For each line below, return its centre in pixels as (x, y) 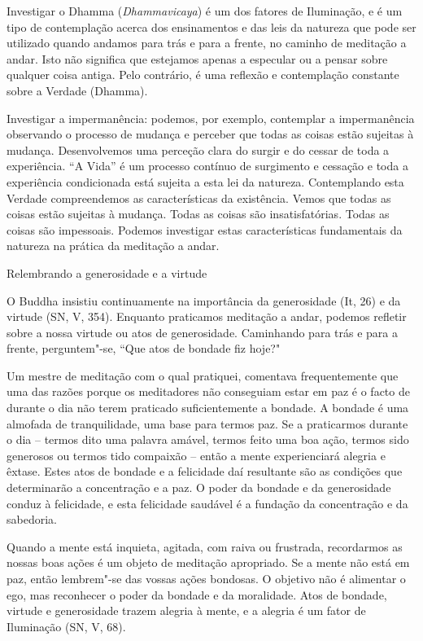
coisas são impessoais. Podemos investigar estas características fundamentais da (205, 229)
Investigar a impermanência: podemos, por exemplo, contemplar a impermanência (211, 118)
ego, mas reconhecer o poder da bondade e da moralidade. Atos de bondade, (197, 594)
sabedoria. (32, 519)
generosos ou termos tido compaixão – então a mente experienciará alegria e (196, 455)
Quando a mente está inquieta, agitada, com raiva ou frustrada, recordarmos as (205, 546)
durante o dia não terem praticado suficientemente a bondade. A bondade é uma (208, 408)
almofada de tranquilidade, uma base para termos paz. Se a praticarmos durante (207, 423)
